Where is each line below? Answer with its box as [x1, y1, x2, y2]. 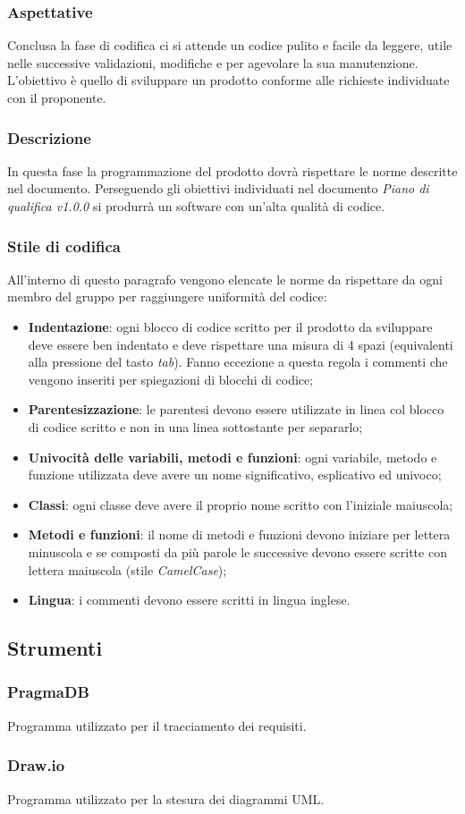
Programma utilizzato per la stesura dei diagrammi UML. [7, 789, 325, 808]
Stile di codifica [7, 234, 121, 257]
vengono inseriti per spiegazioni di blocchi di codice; [28, 369, 314, 388]
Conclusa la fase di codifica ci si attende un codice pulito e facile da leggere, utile [7, 36, 452, 55]
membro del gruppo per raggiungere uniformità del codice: [7, 287, 327, 306]
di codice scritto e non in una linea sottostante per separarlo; [28, 417, 363, 436]
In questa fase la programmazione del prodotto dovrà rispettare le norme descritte [7, 161, 458, 180]
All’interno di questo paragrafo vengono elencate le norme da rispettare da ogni [7, 269, 443, 288]
